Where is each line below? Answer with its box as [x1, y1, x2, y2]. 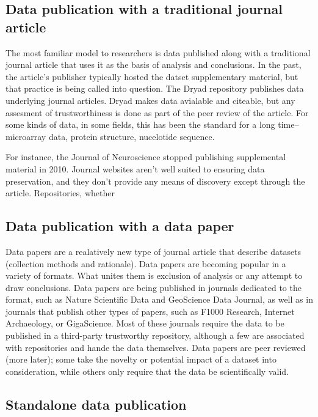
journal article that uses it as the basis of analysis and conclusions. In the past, [5, 58, 302, 71]
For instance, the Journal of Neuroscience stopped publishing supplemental [5, 150, 286, 163]
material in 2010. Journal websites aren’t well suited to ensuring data [5, 162, 265, 175]
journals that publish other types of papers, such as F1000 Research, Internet [5, 304, 295, 317]
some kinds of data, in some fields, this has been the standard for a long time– [5, 118, 299, 131]
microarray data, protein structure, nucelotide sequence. [5, 130, 215, 142]
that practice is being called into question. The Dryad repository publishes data [5, 82, 304, 95]
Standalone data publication [5, 394, 187, 413]
